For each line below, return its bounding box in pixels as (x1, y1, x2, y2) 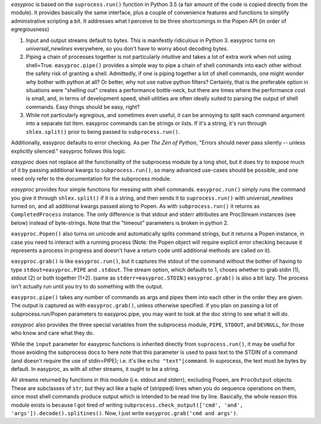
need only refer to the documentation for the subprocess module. (11, 175, 172, 182)
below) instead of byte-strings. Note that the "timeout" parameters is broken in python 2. (11, 219, 229, 226)
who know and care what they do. (11, 329, 95, 337)
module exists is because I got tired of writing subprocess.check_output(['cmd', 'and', (11, 401, 243, 409)
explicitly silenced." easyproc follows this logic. (11, 147, 127, 155)
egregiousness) (11, 26, 50, 33)
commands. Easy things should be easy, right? (26, 103, 140, 110)
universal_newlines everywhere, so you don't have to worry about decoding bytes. (26, 45, 228, 52)
